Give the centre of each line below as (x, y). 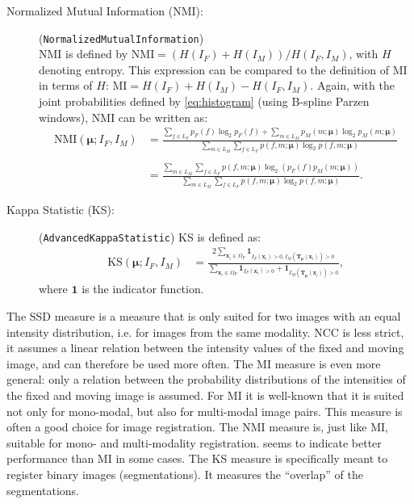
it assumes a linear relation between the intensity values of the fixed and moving (205, 348)
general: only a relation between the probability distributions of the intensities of (206, 379)
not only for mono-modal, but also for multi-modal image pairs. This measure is (205, 411)
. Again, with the (352, 85)
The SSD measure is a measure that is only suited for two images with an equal (204, 315)
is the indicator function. (143, 289)
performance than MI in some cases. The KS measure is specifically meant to (197, 458)
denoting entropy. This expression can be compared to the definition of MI (223, 69)
